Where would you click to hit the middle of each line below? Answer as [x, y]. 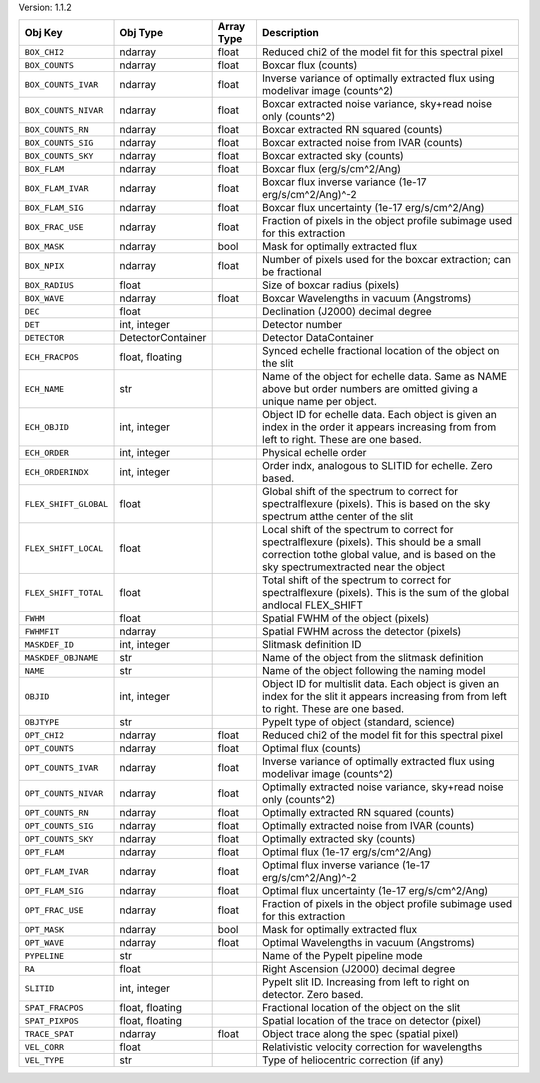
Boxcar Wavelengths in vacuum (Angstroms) [366, 298]
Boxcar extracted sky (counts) [332, 156]
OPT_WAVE [44, 942]
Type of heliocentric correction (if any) [352, 1060]
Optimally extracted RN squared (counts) [358, 813]
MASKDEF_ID [49, 644]
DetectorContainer [163, 338]
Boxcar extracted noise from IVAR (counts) [362, 143]
